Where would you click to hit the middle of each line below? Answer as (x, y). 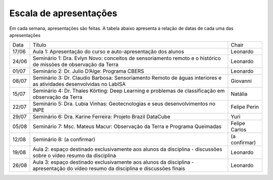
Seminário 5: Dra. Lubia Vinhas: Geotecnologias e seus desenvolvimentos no (124, 104)
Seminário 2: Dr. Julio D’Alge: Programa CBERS (88, 71)
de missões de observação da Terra (76, 65)
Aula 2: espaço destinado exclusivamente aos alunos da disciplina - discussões (127, 149)
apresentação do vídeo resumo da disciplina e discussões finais (109, 168)
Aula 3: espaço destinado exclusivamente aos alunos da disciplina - (113, 162)
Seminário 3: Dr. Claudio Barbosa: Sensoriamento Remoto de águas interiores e (127, 78)
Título (39, 45)
